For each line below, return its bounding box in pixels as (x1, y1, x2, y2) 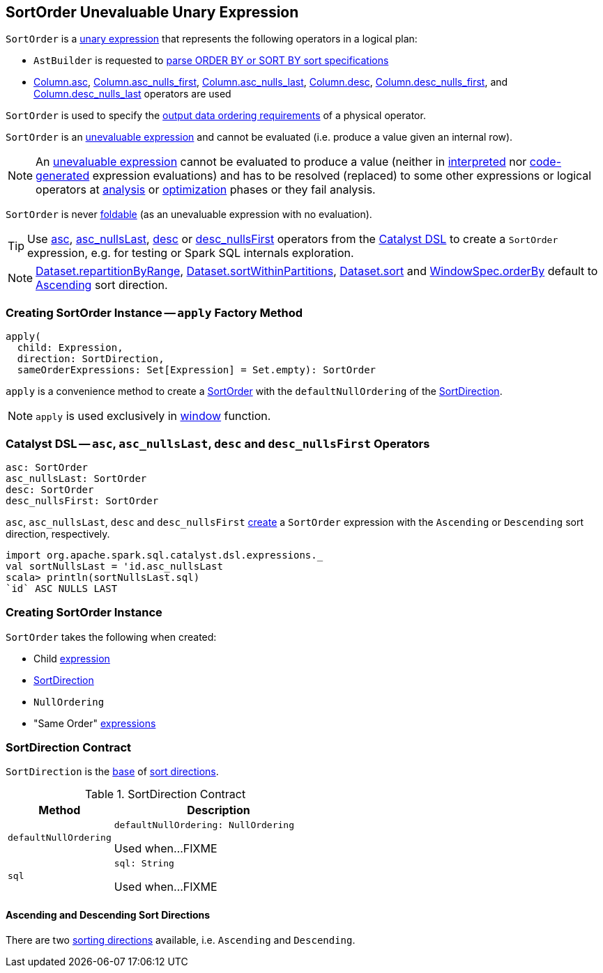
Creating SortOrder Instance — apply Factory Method (6, 305, 303, 320)
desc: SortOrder (6, 483, 94, 495)
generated (36, 169, 90, 183)
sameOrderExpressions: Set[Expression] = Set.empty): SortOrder (17, 364, 376, 376)
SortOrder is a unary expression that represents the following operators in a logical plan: (6, 33, 418, 45)
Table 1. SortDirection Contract (84, 787, 246, 802)
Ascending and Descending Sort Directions (6, 909, 211, 921)
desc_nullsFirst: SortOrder (6, 495, 159, 506)
